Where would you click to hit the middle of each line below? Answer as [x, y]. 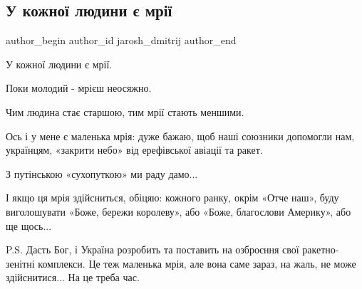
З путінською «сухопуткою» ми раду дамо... [102, 173]
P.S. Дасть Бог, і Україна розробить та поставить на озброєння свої [152, 249]
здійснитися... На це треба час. [73, 277]
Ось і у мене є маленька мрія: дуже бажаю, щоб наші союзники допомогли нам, [180, 136]
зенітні [20, 263]
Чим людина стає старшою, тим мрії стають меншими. [125, 111]
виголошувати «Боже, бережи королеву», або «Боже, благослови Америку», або [179, 211]
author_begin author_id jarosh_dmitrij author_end [121, 40]
